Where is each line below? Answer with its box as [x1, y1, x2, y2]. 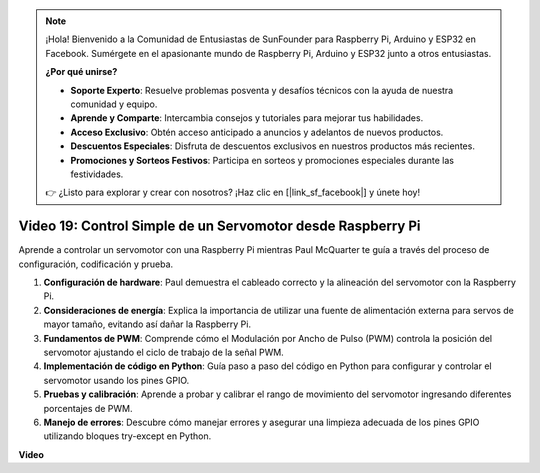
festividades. [70, 168, 124, 180]
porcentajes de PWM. [43, 402, 133, 414]
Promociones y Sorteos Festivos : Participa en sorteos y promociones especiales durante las [70, 154, 455, 166]
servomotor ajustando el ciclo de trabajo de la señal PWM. [43, 346, 284, 358]
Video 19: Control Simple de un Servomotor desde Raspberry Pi [18, 218, 421, 235]
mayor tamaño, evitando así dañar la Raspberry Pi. [43, 318, 252, 330]
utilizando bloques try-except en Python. [43, 430, 212, 442]
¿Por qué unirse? [45, 66, 118, 78]
